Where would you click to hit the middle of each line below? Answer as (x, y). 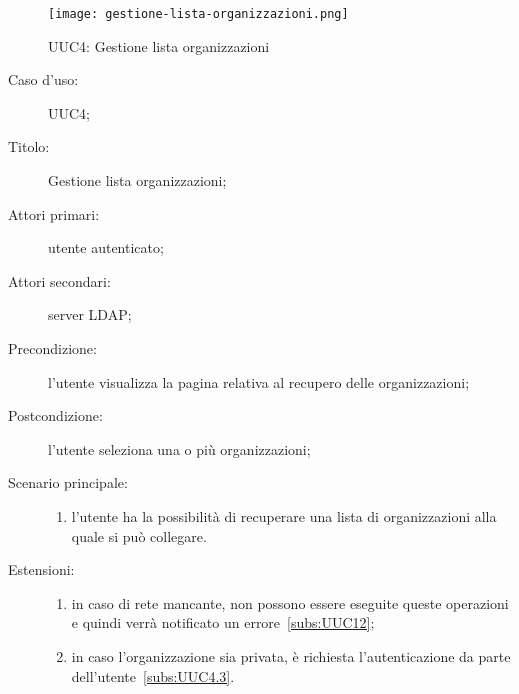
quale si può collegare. (139, 535)
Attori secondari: (59, 280)
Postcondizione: (55, 415)
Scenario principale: (68, 482)
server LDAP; (90, 314)
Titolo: (29, 146)
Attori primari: (54, 213)
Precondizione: (52, 348)
